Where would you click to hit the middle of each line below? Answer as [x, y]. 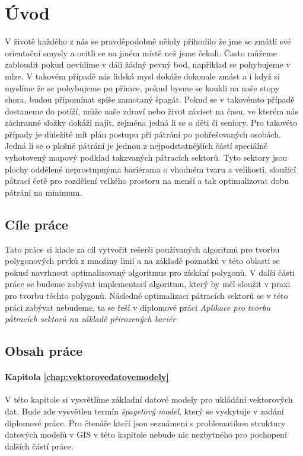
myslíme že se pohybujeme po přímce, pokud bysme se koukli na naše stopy [142, 87]
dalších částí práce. [39, 446]
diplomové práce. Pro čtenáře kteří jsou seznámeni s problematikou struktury [145, 422]
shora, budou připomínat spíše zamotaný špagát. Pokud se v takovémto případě [150, 99]
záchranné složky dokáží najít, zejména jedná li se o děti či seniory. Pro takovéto [151, 122]
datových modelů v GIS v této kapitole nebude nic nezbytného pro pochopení [146, 434]
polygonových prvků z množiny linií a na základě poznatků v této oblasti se [142, 261]
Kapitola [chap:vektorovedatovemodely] [87, 377]
